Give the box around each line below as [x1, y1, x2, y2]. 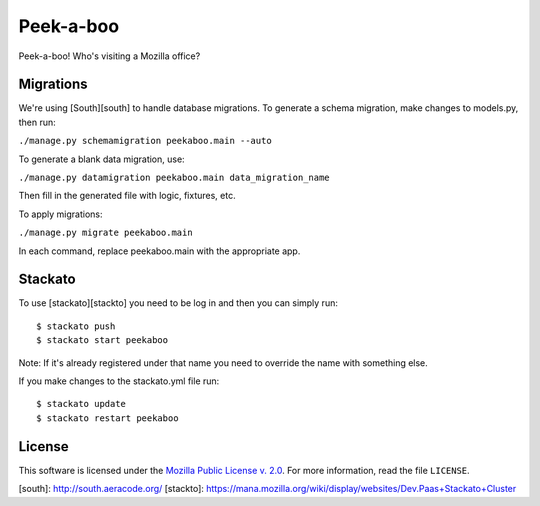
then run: [18, 116, 57, 128]
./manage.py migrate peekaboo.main [18, 227, 194, 239]
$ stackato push [36, 320, 116, 332]
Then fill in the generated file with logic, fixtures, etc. [18, 190, 236, 202]
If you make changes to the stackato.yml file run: [18, 375, 220, 387]
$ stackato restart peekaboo [36, 412, 179, 424]
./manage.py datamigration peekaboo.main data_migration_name [18, 172, 330, 184]
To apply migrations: [18, 208, 103, 220]
